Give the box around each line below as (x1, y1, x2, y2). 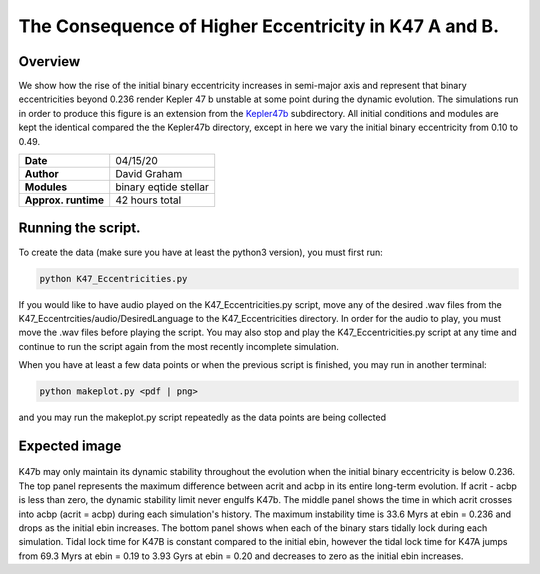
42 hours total (115, 193, 182, 207)
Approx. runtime (24, 193, 105, 207)
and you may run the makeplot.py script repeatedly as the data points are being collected (18, 411, 387, 424)
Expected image (18, 437, 122, 454)
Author (24, 167, 59, 181)
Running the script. (18, 220, 141, 237)
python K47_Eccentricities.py (39, 273, 188, 284)
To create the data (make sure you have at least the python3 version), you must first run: (18, 246, 384, 258)
